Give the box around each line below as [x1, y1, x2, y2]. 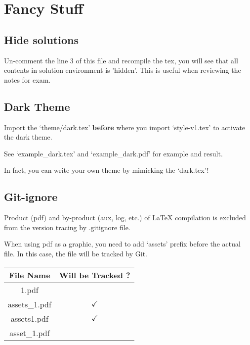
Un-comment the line [4, 55, 68, 65]
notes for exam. [4, 74, 51, 85]
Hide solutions [4, 32, 79, 47]
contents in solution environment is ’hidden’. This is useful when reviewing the [4, 65, 241, 75]
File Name [9, 269, 50, 281]
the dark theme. [4, 132, 52, 142]
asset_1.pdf [9, 327, 50, 339]
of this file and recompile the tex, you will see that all [76, 55, 238, 65]
